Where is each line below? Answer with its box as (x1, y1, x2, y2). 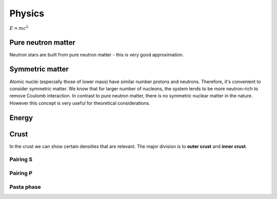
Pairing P (9, 169, 33, 176)
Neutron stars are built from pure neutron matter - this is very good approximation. (9, 51, 184, 57)
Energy (9, 113, 33, 122)
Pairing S (9, 156, 33, 163)
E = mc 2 (9, 24, 29, 31)
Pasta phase (9, 183, 41, 190)
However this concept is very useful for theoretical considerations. (9, 100, 151, 106)
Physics (9, 8, 45, 19)
